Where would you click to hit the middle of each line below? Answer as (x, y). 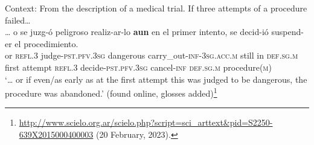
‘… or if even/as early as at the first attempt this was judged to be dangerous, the (156, 79)
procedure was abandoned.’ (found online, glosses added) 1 (111, 92)
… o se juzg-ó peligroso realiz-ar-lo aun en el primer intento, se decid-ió (137, 32)
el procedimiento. (46, 43)
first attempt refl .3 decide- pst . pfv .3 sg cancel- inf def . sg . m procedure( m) (138, 67)
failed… (18, 20)
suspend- (287, 32)
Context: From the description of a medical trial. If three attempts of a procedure (156, 8)
